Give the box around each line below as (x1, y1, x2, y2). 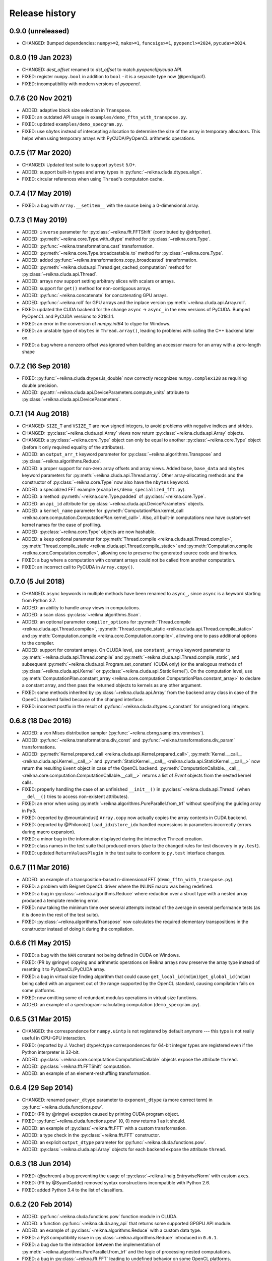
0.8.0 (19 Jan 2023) (9, 53, 73, 62)
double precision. (22, 382, 58, 388)
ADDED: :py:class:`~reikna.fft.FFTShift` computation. (22, 1063, 131, 1069)
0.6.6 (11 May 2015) (9, 939, 72, 948)
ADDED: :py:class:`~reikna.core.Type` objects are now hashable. (22, 529, 156, 535)
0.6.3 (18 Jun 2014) (9, 1159, 72, 1168)
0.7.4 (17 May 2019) (9, 189, 72, 198)
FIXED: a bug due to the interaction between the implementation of (22, 1241, 161, 1248)
